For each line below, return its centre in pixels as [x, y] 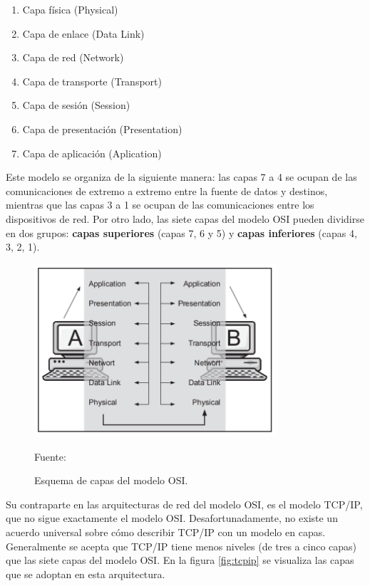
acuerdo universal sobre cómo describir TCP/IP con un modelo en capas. [166, 532]
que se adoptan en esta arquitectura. [86, 574]
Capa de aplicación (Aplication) [92, 153]
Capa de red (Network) [73, 57]
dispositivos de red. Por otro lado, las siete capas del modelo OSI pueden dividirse [185, 218]
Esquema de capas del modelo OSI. [111, 480]
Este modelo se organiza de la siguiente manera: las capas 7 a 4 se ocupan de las [181, 177]
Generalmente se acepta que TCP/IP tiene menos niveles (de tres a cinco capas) [181, 546]
